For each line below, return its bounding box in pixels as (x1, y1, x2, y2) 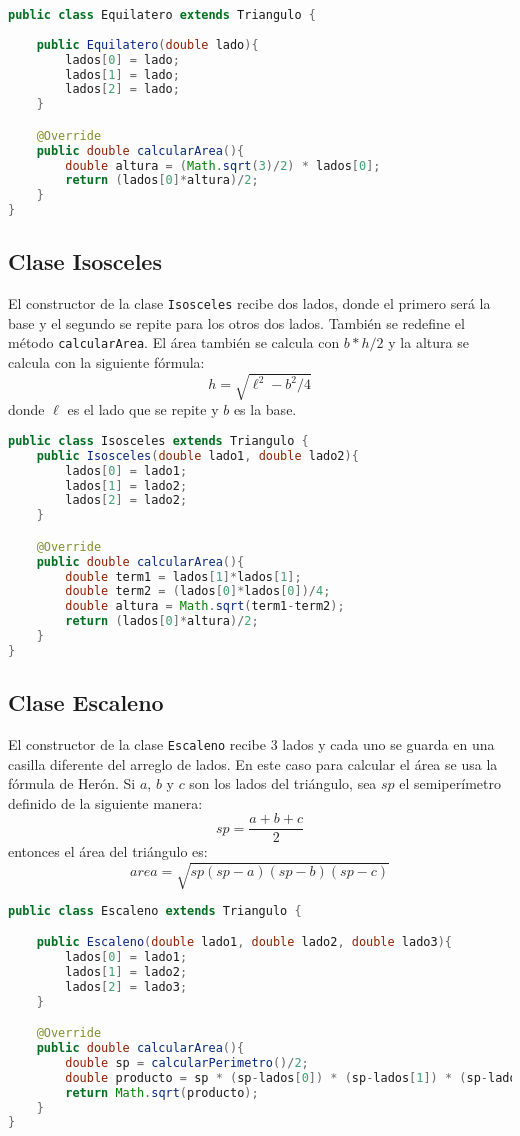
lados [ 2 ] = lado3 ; (65, 979, 188, 994)
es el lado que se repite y (67, 399, 219, 420)
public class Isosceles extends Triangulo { (8, 433, 309, 448)
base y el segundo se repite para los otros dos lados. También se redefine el (8, 312, 465, 333)
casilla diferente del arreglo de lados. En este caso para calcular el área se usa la (8, 753, 498, 774)
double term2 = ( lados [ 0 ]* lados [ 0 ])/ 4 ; (65, 584, 331, 599)
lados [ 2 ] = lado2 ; (65, 493, 188, 508)
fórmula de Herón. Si (8, 773, 136, 794)
